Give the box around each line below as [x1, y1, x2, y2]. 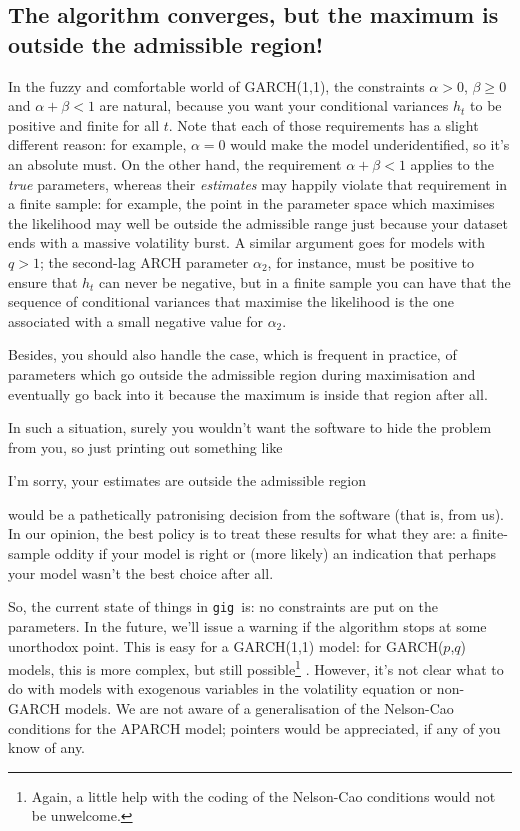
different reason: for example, [8, 134, 187, 155]
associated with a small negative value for [8, 310, 263, 331]
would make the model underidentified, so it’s [230, 134, 510, 155]
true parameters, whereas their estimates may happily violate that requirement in [8, 173, 508, 194]
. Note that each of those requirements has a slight [168, 114, 479, 135]
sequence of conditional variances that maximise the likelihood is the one [8, 291, 454, 312]
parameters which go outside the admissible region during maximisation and [8, 363, 476, 384]
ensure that [8, 271, 78, 292]
